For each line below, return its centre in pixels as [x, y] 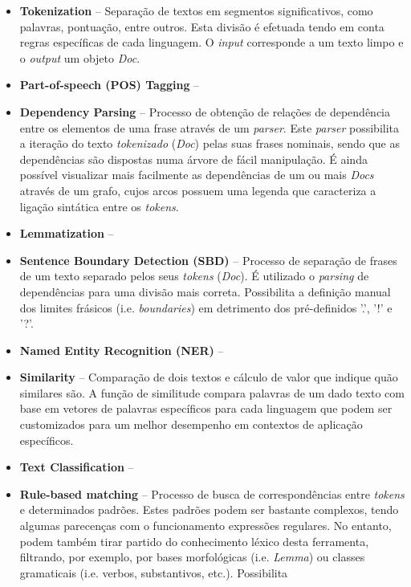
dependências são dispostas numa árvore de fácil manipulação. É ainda [193, 159]
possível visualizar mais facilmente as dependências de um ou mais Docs [197, 175]
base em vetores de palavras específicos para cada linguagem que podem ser [206, 408]
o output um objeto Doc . [80, 57]
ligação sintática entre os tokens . [99, 206]
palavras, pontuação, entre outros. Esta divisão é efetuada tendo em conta [202, 26]
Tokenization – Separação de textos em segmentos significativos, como [196, 10]
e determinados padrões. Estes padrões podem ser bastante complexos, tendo [209, 510]
